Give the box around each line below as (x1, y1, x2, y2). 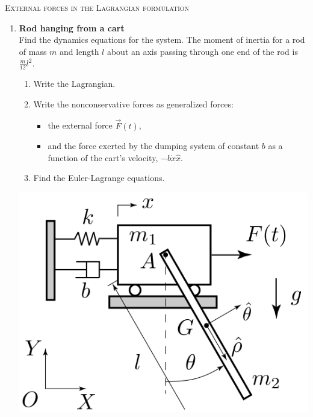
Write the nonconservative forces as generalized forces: (33, 97, 234, 110)
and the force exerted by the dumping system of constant (48, 139, 259, 152)
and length (60, 45, 99, 57)
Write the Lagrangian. (33, 77, 116, 90)
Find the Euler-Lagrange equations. (33, 171, 165, 184)
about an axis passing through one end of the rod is (107, 45, 298, 57)
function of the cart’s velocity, (48, 151, 158, 164)
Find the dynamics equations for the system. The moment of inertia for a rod (19, 33, 305, 46)
